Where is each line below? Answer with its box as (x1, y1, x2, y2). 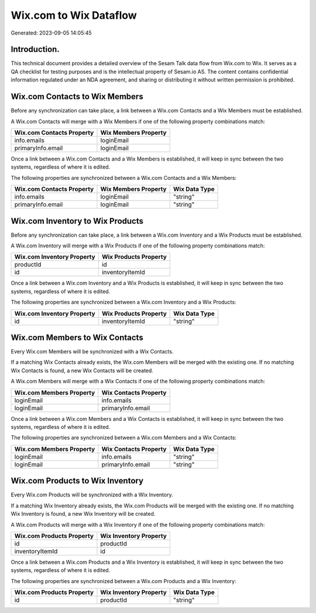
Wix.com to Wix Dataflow (11, 9, 137, 22)
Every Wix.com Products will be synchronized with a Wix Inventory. (11, 491, 173, 498)
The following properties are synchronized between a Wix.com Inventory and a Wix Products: (11, 299, 236, 306)
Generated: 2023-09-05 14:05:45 (11, 29, 92, 36)
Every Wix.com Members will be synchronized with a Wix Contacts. (11, 348, 174, 355)
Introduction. (11, 45, 60, 55)
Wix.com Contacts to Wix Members (11, 91, 143, 102)
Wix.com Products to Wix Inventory (11, 476, 143, 486)
